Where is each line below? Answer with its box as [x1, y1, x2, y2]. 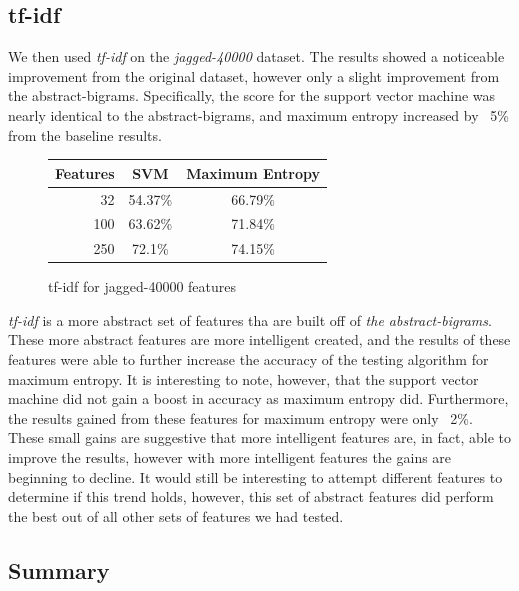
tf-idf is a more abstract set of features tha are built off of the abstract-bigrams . [8, 309, 492, 330]
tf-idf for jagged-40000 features [48, 276, 237, 297]
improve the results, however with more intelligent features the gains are [8, 447, 452, 468]
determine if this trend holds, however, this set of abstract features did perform [8, 486, 494, 507]
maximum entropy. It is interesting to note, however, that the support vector [8, 368, 479, 389]
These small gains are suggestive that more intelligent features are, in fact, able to [8, 427, 512, 448]
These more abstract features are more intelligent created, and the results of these [8, 329, 511, 350]
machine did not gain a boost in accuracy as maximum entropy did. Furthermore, [8, 388, 509, 409]
